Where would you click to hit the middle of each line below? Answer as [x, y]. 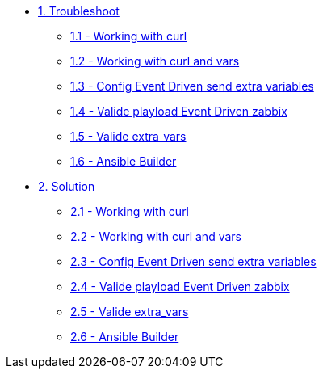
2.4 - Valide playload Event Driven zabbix [180, 287]
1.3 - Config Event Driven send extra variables [192, 86]
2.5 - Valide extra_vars [130, 312]
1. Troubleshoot [79, 11]
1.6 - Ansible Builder [124, 161]
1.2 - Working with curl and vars [155, 61]
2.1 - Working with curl [130, 211]
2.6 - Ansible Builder [125, 337]
